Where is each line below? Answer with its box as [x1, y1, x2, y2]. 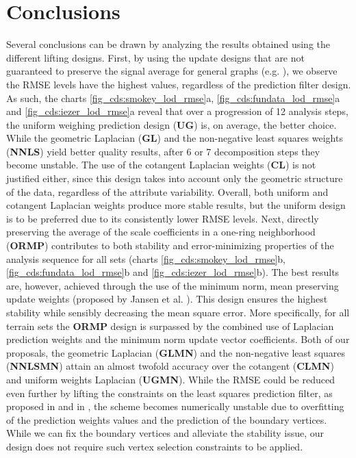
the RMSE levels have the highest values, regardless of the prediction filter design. [6, 77, 351, 91]
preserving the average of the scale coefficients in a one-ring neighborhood [6, 225, 316, 239]
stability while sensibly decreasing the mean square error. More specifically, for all [6, 305, 350, 319]
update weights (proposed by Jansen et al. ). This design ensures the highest [6, 292, 328, 306]
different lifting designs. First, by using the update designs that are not [6, 50, 305, 64]
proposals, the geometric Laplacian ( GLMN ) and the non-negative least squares [6, 345, 346, 359]
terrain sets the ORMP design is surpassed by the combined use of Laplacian [6, 318, 334, 333]
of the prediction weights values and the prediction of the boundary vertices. [6, 412, 327, 427]
